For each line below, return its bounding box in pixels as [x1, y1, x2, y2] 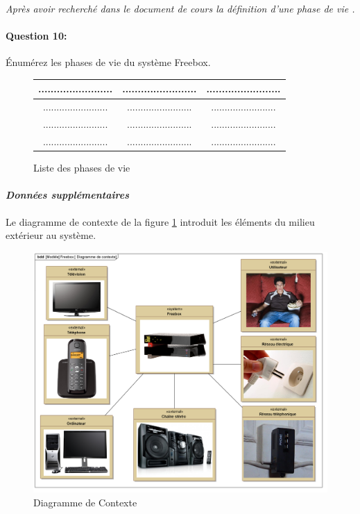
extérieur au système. [6, 228, 96, 242]
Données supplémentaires [6, 188, 129, 202]
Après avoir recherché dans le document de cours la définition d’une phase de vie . [6, 1, 355, 15]
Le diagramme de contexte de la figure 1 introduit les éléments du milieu [6, 214, 315, 229]
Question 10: [6, 28, 67, 43]
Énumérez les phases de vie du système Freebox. [6, 55, 211, 69]
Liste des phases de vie [33, 160, 130, 175]
